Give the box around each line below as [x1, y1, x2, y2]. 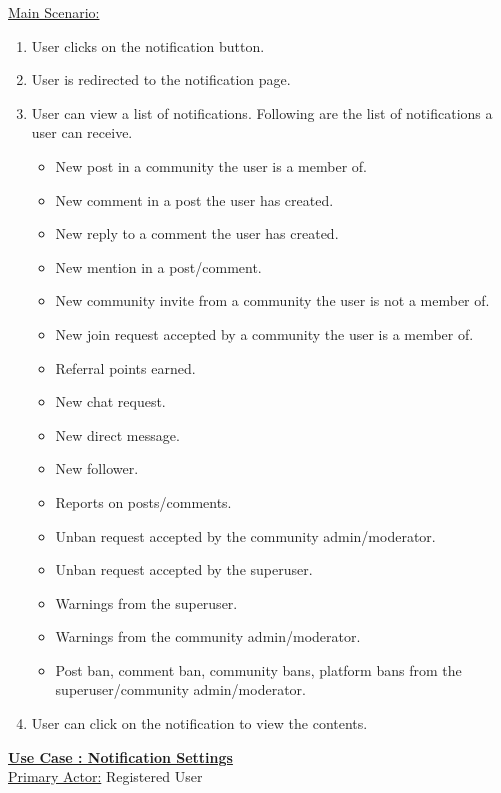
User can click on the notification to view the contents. [31, 713, 368, 734]
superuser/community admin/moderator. [55, 679, 306, 700]
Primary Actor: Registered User [8, 766, 203, 787]
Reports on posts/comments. [55, 491, 232, 512]
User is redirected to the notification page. [31, 69, 291, 90]
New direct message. [55, 424, 180, 445]
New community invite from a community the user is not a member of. [55, 290, 490, 311]
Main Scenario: [8, 2, 100, 22]
